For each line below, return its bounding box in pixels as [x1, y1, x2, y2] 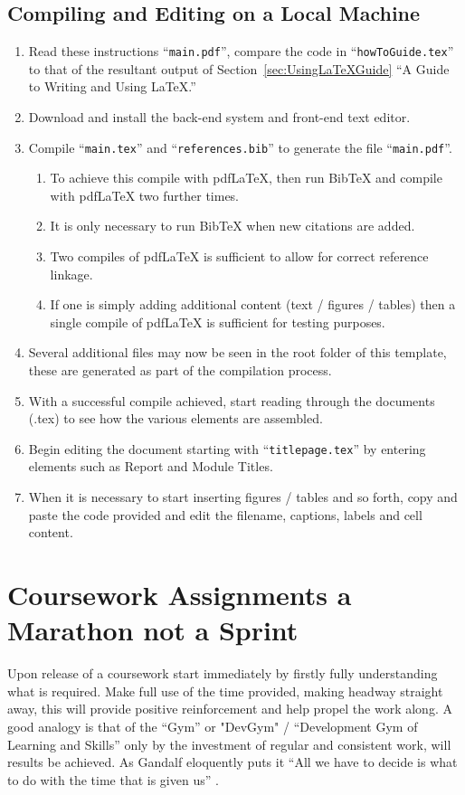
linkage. [50, 264, 93, 283]
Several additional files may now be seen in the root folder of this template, [28, 343, 447, 362]
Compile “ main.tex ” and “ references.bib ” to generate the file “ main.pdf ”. [28, 137, 452, 156]
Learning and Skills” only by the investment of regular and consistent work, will [7, 734, 451, 753]
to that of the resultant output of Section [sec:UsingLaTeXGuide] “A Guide [28, 59, 450, 78]
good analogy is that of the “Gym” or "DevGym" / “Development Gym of [7, 716, 418, 735]
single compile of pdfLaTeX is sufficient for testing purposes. [50, 312, 385, 331]
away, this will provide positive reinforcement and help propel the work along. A [7, 699, 452, 718]
